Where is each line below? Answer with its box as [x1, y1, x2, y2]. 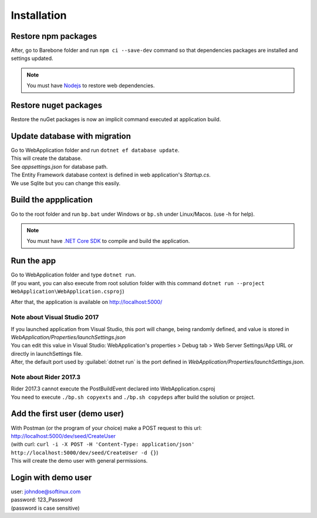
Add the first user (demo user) [11, 409, 124, 419]
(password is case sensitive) [11, 504, 80, 512]
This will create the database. [11, 155, 82, 162]
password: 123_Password [11, 496, 73, 503]
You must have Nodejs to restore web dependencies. [26, 82, 155, 89]
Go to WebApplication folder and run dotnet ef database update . [11, 147, 180, 154]
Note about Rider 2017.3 [11, 373, 81, 381]
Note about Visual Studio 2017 [11, 313, 99, 322]
